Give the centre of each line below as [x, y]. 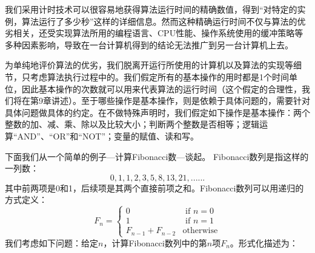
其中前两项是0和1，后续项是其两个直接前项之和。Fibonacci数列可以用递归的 [154, 187]
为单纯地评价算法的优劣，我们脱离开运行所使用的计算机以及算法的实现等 [149, 65]
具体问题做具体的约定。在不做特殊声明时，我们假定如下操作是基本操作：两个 [157, 112]
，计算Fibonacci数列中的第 [155, 242]
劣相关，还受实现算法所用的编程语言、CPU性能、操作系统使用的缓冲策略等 [154, 33]
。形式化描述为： [264, 242]
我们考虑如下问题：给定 [51, 242]
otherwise [200, 231]
